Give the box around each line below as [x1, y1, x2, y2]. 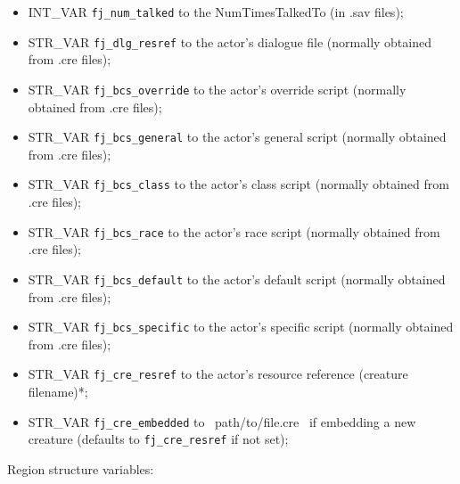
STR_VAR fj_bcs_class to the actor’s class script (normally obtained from [28, 175, 449, 193]
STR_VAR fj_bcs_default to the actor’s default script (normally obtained [28, 269, 446, 288]
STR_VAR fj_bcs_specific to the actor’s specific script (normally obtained [28, 317, 454, 336]
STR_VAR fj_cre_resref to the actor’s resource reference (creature [28, 365, 408, 383]
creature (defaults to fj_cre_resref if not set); [28, 430, 289, 448]
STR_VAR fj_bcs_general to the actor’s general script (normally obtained [28, 127, 447, 146]
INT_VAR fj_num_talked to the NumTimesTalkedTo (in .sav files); [28, 3, 404, 21]
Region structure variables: [7, 459, 154, 478]
